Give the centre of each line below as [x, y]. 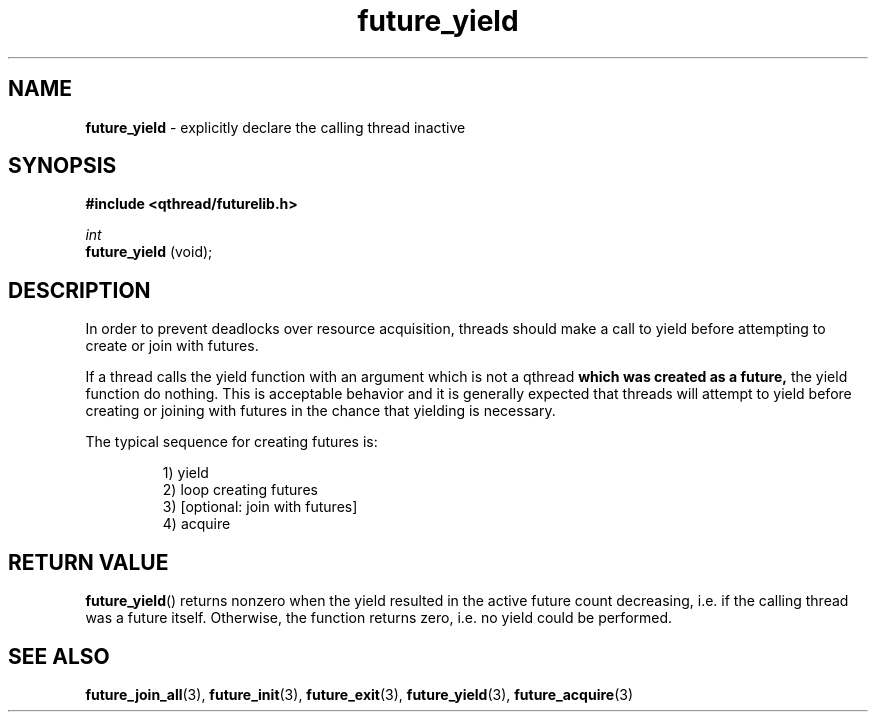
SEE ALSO [59, 656]
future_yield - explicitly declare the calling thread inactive [275, 127]
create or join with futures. [172, 346]
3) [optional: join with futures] [260, 507]
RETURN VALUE [88, 562]
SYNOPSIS [62, 166]
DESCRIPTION [79, 290]
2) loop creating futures [240, 490]
